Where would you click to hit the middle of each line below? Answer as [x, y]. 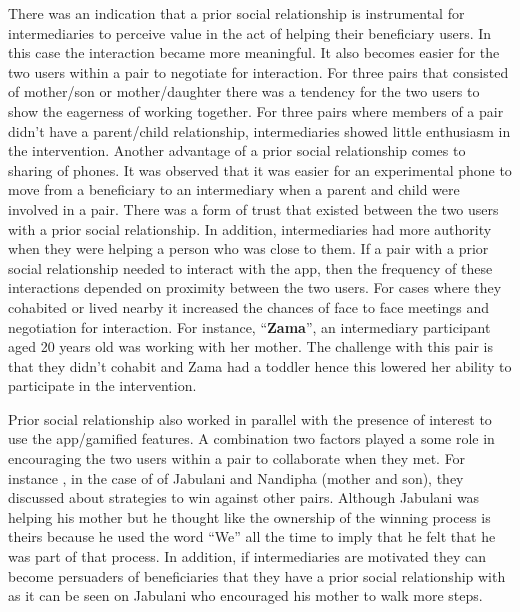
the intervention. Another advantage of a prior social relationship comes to [237, 150]
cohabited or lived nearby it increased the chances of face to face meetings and [248, 306]
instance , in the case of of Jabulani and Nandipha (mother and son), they [236, 477]
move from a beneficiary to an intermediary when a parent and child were [234, 189]
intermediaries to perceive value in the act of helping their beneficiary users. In [250, 32]
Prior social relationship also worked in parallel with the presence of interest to [250, 418]
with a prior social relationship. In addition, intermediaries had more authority [250, 228]
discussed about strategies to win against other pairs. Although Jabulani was [244, 497]
